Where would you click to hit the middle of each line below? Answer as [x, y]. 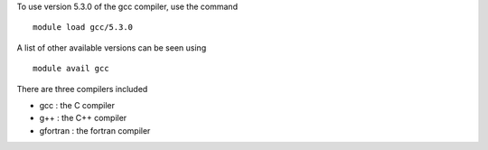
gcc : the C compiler [77, 105]
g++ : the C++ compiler [83, 118]
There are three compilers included [82, 89]
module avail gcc [71, 69]
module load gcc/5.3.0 [83, 28]
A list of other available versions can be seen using [112, 47]
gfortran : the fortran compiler [95, 130]
